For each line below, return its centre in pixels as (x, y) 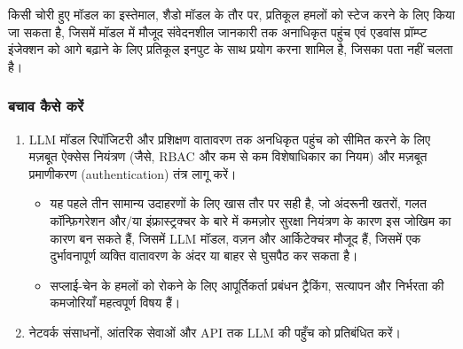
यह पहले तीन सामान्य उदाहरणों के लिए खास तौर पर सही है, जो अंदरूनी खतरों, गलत (238, 203)
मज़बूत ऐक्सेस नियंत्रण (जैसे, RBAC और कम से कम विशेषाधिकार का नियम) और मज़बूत (228, 156)
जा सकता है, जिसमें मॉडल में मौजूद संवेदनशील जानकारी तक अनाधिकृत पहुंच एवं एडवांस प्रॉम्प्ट (218, 31)
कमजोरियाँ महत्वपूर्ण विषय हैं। (115, 302)
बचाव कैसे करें (46, 106)
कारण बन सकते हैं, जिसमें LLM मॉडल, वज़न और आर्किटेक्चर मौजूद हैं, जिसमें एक (235, 238)
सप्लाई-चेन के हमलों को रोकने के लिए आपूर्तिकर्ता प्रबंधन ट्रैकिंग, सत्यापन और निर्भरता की (247, 285)
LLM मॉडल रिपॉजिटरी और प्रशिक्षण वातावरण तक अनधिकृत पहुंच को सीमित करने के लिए (229, 139)
